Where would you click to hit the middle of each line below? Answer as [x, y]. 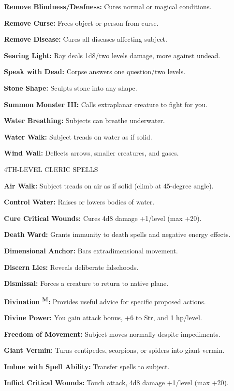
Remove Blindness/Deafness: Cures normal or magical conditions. [108, 6]
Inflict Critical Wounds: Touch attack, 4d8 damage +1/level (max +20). [116, 383]
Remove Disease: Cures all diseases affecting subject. [86, 39]
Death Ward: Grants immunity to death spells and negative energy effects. [117, 234]
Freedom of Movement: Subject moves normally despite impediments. [112, 334]
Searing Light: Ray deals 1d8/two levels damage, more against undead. [112, 55]
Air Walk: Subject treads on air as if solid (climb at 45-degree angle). [109, 185]
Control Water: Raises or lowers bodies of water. [79, 202]
